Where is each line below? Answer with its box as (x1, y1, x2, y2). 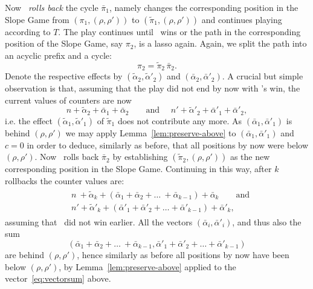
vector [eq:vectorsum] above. (5, 272, 111, 285)
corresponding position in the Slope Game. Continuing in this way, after (5, 162, 272, 175)
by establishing (112, 150, 168, 163)
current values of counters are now (5, 93, 132, 106)
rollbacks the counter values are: (5, 174, 124, 187)
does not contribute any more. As (117, 114, 242, 127)
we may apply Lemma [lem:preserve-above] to (65, 126, 236, 139)
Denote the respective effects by (5, 70, 123, 82)
